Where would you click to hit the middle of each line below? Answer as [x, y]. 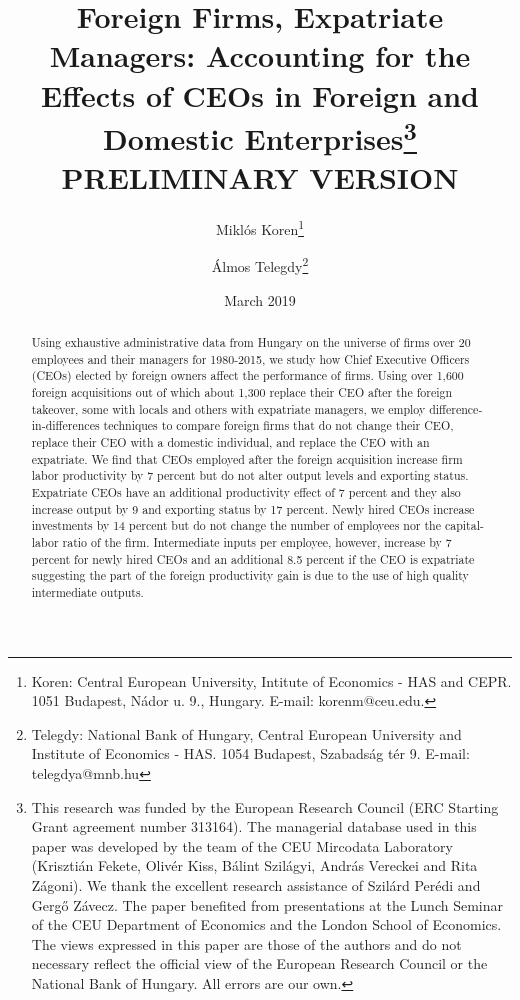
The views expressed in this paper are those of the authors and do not [246, 943]
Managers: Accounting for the [260, 55]
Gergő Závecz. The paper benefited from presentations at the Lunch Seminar [267, 904]
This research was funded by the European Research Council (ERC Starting [265, 806]
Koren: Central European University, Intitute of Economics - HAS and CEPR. [271, 680]
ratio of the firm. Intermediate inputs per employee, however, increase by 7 [257, 541]
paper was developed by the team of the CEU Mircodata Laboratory [242, 845]
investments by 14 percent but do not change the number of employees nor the [236, 525]
